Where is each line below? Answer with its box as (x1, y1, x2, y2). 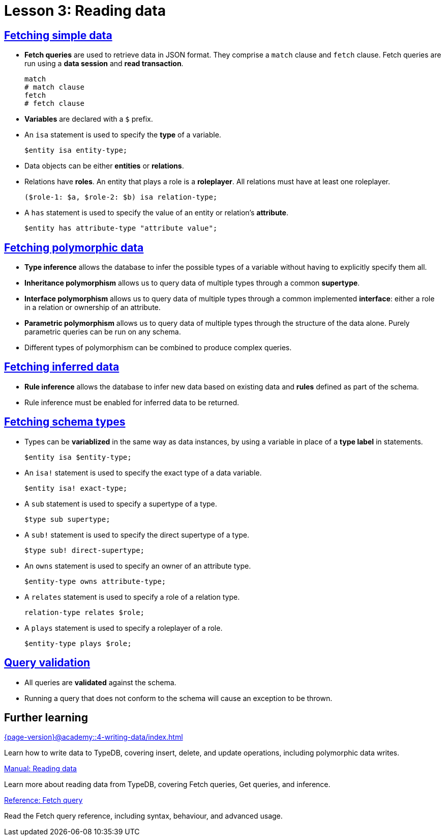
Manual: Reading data (4, 764, 77, 773)
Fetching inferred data (4, 360, 120, 374)
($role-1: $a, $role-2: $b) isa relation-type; (24, 193, 218, 202)
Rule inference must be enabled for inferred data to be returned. (24, 398, 240, 407)
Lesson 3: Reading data (4, 2, 166, 19)
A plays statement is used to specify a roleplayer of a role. (24, 623, 223, 632)
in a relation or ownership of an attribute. (24, 303, 161, 312)
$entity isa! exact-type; (24, 484, 128, 492)
